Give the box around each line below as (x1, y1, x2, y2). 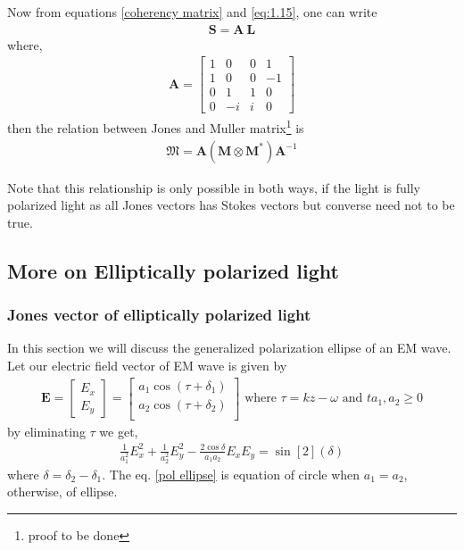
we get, (99, 421, 138, 440)
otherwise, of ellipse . (7, 482, 118, 501)
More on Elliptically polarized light (7, 256, 339, 284)
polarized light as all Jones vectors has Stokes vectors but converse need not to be (7, 196, 455, 214)
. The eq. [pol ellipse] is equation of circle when (102, 464, 360, 483)
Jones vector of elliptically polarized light (7, 304, 311, 326)
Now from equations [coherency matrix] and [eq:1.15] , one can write (7, 3, 377, 21)
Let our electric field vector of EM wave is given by (7, 356, 287, 375)
